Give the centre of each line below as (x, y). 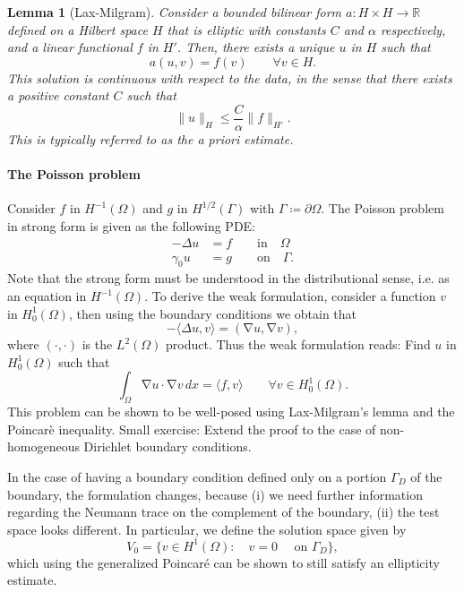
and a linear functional (70, 47)
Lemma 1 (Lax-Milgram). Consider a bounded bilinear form (174, 12)
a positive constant (58, 95)
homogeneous (43, 446)
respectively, (413, 29)
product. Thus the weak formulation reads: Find (298, 344)
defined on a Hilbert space (77, 29)
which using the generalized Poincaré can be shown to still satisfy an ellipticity (223, 562)
